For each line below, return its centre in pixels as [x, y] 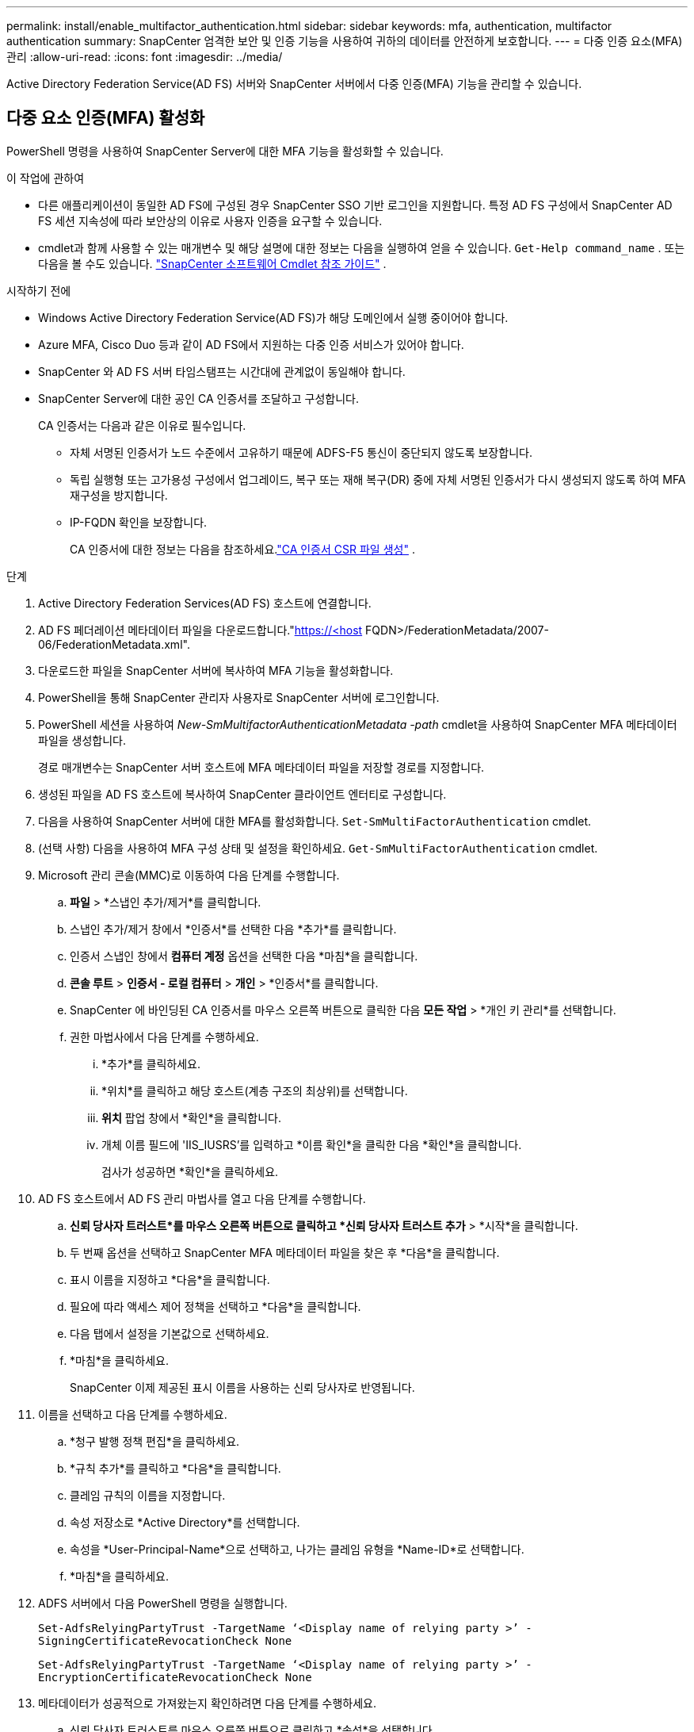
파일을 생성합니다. [82, 740]
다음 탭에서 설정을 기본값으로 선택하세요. [170, 1333]
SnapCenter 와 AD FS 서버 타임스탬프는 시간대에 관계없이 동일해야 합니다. [222, 371]
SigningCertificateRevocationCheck [149, 1640]
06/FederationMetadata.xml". [114, 644]
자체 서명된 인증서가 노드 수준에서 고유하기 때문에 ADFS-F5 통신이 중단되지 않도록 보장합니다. [301, 452]
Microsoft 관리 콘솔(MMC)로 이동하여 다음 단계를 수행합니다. [189, 875]
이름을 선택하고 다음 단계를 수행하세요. [133, 1414]
